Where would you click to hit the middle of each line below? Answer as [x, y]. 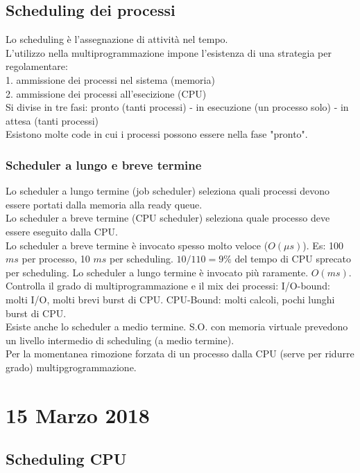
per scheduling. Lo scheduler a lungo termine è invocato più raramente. [157, 272]
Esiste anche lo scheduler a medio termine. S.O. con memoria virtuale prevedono [177, 327]
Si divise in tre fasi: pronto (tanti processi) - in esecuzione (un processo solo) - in [177, 107]
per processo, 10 [56, 259]
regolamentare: [37, 66]
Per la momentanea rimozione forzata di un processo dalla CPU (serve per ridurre [180, 354]
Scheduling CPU [66, 459]
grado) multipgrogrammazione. [71, 367]
